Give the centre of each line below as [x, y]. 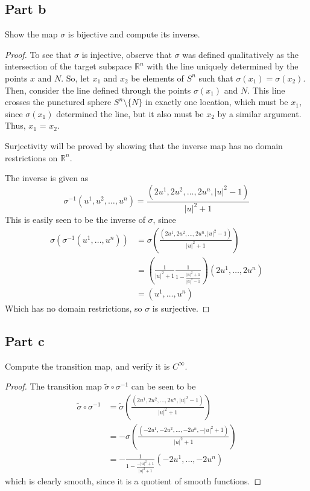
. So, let [75, 78]
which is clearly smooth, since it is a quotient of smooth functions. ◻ [133, 480]
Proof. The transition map [53, 386]
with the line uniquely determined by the [223, 66]
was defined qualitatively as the [240, 54]
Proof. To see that [38, 54]
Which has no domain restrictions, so [74, 308]
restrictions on [31, 157]
